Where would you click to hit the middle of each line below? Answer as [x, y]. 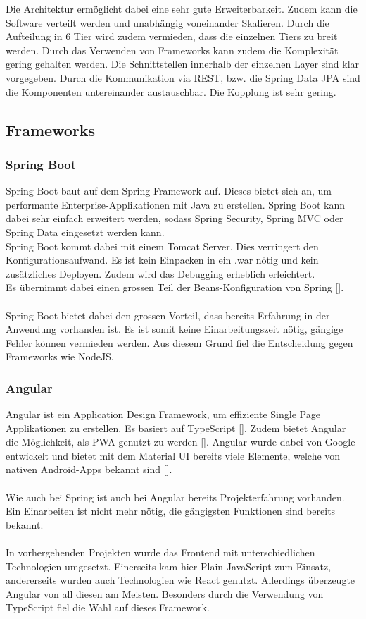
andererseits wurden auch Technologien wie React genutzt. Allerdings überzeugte [181, 580]
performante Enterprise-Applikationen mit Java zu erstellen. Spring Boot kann [176, 204]
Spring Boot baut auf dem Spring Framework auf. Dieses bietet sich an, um [169, 191]
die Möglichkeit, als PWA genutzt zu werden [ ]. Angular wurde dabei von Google [181, 442]
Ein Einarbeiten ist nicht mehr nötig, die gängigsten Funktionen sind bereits [171, 511]
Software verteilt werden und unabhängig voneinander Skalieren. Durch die [168, 22]
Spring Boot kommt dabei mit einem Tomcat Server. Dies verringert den [162, 246]
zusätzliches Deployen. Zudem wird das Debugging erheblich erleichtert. [160, 273]
